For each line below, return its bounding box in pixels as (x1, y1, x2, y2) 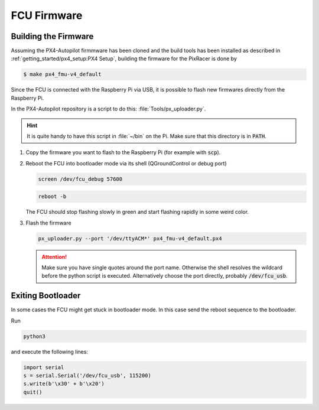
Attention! (41, 253, 67, 260)
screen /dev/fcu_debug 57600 (38, 175, 123, 183)
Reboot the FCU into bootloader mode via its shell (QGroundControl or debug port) (25, 160, 227, 167)
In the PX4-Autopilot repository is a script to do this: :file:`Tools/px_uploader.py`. (11, 105, 206, 112)
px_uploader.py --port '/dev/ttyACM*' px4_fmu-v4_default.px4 (38, 235, 222, 242)
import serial (23, 364, 64, 370)
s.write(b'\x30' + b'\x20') (23, 380, 105, 387)
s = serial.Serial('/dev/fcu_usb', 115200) (23, 372, 152, 379)
